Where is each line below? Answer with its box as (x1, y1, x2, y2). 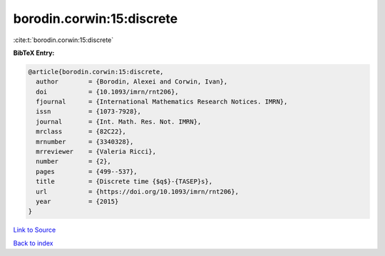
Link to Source (13, 225, 56, 235)
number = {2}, (36, 158, 112, 165)
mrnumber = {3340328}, (36, 138, 134, 145)
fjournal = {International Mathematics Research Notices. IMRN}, (36, 98, 288, 106)
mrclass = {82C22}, (36, 128, 126, 135)
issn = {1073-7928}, (36, 108, 142, 116)
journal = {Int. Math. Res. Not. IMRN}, (36, 118, 202, 126)
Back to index (13, 239, 53, 247)
